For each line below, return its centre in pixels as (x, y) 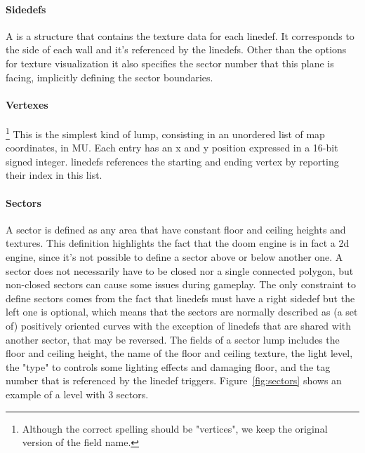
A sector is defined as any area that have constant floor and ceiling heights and (176, 229)
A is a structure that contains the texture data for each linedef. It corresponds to (180, 35)
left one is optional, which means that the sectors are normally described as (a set (182, 312)
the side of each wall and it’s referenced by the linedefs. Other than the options (176, 49)
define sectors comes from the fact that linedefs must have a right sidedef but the (180, 298)
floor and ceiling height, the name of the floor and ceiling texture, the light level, (179, 353)
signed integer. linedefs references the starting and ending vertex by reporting (172, 161)
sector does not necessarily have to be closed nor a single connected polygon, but (180, 270)
